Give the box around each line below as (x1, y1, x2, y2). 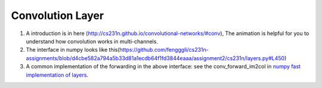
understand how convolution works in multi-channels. (26, 37, 158, 45)
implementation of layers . (26, 71, 89, 78)
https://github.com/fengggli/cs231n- (119, 46, 209, 54)
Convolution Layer (11, 9, 104, 22)
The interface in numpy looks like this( (26, 46, 120, 54)
